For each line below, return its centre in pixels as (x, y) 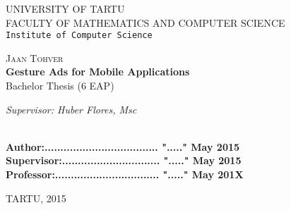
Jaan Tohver (35, 57)
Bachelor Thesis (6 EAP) (60, 86)
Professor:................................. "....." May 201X (125, 174)
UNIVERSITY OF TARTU (65, 8)
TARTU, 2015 (36, 198)
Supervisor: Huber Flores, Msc (71, 109)
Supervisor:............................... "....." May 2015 (124, 160)
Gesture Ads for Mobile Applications (98, 72)
